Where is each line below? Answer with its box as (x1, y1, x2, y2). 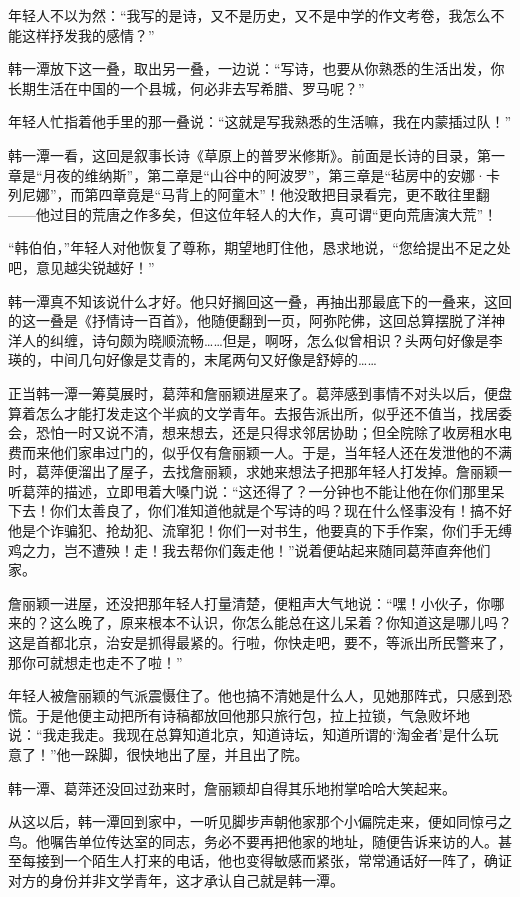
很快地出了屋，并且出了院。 (126, 744, 309, 764)
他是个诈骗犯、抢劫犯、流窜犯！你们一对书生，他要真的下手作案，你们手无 (8, 520, 498, 541)
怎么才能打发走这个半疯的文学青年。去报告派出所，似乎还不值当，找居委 (35, 402, 512, 423)
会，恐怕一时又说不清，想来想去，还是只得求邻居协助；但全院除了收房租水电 (8, 422, 512, 443)
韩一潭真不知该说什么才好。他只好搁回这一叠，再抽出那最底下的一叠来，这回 (8, 290, 512, 311)
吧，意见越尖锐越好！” (8, 256, 155, 277)
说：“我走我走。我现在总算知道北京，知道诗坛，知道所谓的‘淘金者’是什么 (8, 724, 485, 745)
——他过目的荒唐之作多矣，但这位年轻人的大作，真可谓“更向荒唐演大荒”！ (8, 203, 498, 224)
